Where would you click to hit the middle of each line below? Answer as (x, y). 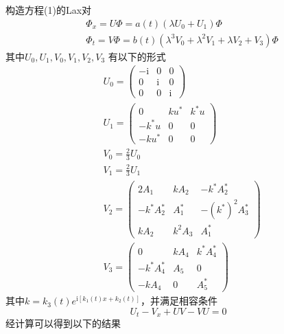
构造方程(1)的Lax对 (49, 10)
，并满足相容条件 (179, 301)
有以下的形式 (137, 56)
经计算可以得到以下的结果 (63, 323)
